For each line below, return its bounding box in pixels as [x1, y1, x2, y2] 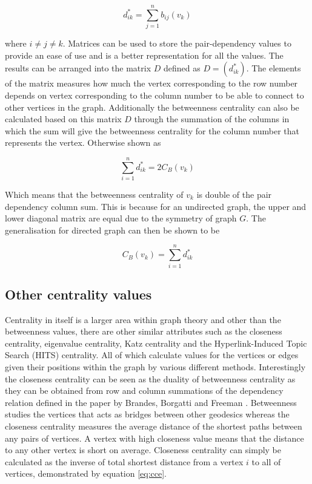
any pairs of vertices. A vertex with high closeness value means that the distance [5, 431, 304, 444]
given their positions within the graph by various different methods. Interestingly [5, 361, 306, 373]
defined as [163, 62, 201, 74]
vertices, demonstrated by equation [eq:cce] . [5, 467, 167, 480]
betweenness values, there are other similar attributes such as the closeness [5, 325, 282, 338]
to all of [251, 455, 281, 468]
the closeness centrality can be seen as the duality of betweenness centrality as [5, 372, 296, 385]
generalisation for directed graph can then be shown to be [5, 223, 220, 236]
